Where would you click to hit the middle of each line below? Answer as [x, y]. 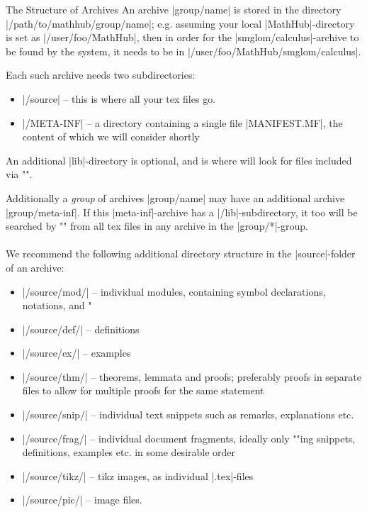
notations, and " [57, 305]
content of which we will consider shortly [111, 137]
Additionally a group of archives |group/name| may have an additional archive [175, 197]
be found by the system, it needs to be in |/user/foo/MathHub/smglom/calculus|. [183, 51]
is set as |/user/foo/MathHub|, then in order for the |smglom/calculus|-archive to [182, 37]
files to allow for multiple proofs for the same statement [143, 390]
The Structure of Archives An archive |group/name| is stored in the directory [174, 9]
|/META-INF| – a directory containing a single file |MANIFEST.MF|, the [182, 122]
